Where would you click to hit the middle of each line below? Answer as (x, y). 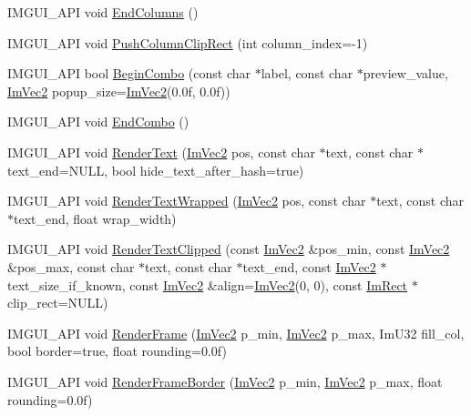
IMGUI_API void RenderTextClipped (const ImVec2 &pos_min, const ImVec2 (229, 249)
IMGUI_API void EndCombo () (98, 122)
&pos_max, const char (71, 266)
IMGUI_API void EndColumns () (103, 12)
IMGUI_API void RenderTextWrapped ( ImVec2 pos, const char (187, 201)
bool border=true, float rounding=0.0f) (117, 351)
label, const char (307, 73)
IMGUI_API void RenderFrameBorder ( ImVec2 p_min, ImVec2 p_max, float (225, 381)
